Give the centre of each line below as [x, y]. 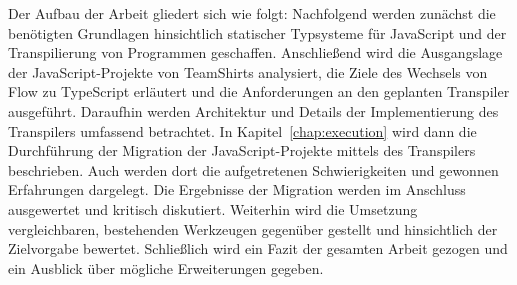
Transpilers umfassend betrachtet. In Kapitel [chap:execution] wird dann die [242, 130]
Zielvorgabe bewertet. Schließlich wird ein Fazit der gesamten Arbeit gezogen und [258, 248]
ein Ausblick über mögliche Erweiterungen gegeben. [166, 267]
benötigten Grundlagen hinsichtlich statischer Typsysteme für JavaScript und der [257, 32]
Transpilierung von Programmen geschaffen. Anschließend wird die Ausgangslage [255, 52]
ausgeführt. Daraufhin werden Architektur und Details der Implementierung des [253, 110]
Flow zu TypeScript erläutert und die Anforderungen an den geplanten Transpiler [259, 91]
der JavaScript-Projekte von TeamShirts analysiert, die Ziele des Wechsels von [248, 71]
